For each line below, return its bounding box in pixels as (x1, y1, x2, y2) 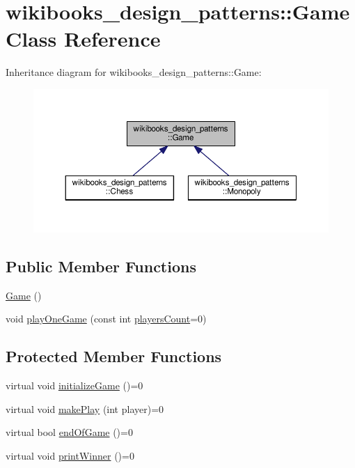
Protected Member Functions (6, 345, 222, 367)
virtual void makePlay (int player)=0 (6, 401, 164, 416)
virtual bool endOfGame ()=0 (6, 425, 133, 439)
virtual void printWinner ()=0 (6, 448, 134, 463)
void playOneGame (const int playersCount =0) (6, 311, 207, 326)
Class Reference (6, 24, 161, 53)
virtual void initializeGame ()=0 (6, 378, 143, 393)
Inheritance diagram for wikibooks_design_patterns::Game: (6, 65, 262, 79)
